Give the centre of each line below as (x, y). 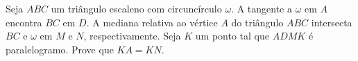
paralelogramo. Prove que (60, 49)
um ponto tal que (232, 36)
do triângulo (257, 22)
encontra (24, 22)
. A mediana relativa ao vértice (152, 22)
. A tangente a (262, 8)
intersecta (332, 22)
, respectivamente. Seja (132, 36)
